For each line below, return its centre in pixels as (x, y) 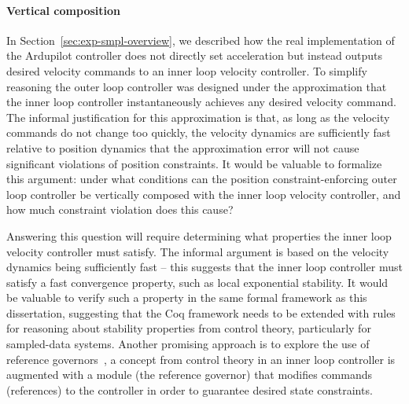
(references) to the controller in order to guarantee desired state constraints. (190, 389)
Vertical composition (63, 10)
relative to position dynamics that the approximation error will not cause (183, 147)
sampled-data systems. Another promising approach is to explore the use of (188, 344)
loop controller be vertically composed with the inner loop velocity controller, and (204, 194)
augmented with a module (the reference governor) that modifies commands (190, 375)
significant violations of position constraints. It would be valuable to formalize (194, 163)
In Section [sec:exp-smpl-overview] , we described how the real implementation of (201, 40)
